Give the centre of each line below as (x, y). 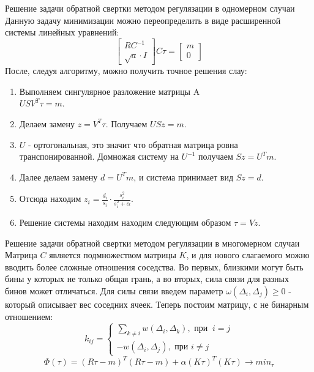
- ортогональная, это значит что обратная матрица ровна (133, 144)
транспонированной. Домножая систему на (99, 156)
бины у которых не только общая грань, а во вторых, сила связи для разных (147, 279)
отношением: (29, 316)
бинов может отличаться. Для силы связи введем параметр (114, 291)
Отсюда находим (50, 199)
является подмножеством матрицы (113, 255)
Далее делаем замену (58, 177)
